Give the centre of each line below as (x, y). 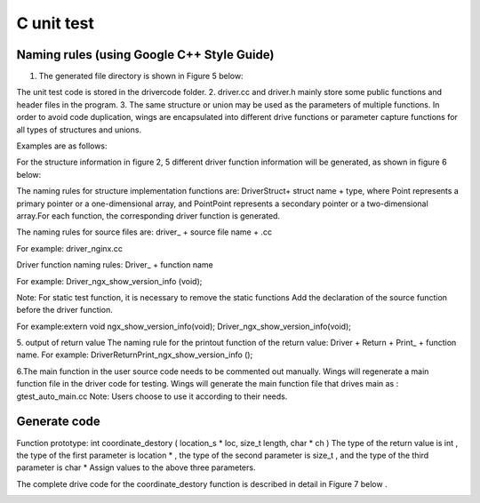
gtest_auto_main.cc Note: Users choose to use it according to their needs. (152, 396)
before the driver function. (64, 310)
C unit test (56, 23)
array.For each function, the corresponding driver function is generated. (148, 216)
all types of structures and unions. (79, 130)
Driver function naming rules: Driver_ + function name (115, 265)
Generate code (59, 422)
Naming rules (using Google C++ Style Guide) (145, 55)
